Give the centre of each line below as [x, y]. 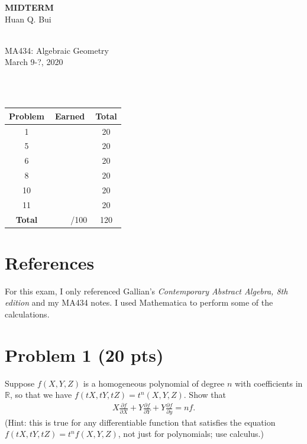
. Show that [205, 395]
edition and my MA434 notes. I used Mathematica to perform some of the [139, 302]
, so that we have [41, 395]
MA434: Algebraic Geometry [57, 50]
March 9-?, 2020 [34, 62]
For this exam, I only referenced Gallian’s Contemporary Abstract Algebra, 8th [146, 291]
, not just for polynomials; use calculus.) [191, 434]
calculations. [27, 314]
